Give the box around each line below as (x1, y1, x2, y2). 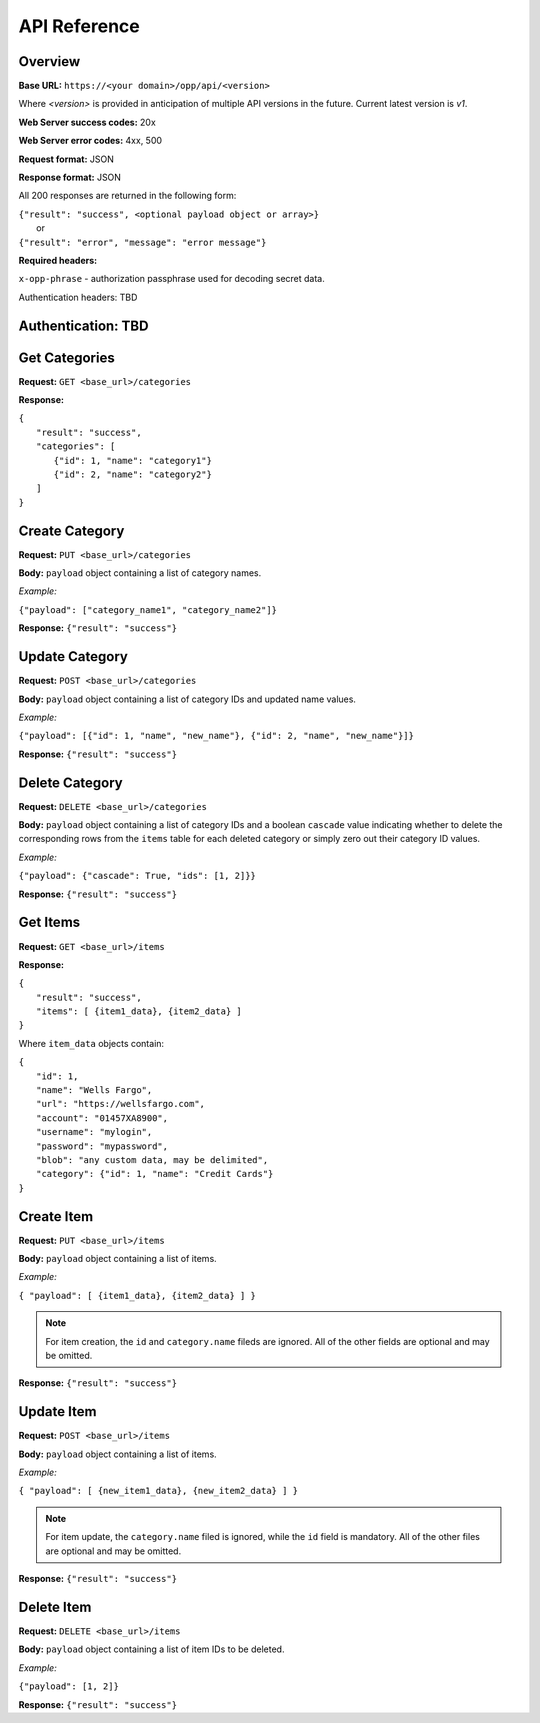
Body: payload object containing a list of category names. (18, 567, 262, 579)
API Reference (18, 15, 140, 37)
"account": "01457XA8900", (36, 1112, 169, 1124)
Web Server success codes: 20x (18, 116, 157, 128)
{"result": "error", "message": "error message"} (18, 236, 267, 248)
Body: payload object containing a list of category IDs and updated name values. (18, 693, 357, 705)
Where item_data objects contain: (18, 1037, 165, 1049)
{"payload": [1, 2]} (18, 1681, 120, 1692)
